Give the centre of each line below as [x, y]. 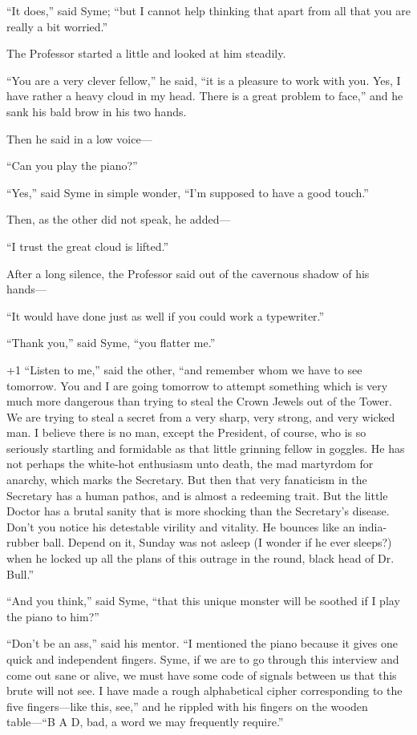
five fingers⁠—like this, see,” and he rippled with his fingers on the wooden [187, 706]
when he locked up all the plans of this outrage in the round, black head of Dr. [200, 558]
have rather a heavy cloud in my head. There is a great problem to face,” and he [205, 96]
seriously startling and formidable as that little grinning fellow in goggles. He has [206, 448]
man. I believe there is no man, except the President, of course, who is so [186, 432]
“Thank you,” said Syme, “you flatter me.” [111, 343]
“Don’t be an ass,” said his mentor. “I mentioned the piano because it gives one [202, 643]
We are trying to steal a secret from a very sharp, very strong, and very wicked [201, 416]
